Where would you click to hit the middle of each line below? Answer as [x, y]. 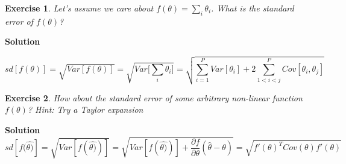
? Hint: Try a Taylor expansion [85, 109]
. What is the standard [253, 8]
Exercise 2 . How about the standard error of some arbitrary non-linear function [154, 97]
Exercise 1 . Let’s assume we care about [79, 8]
